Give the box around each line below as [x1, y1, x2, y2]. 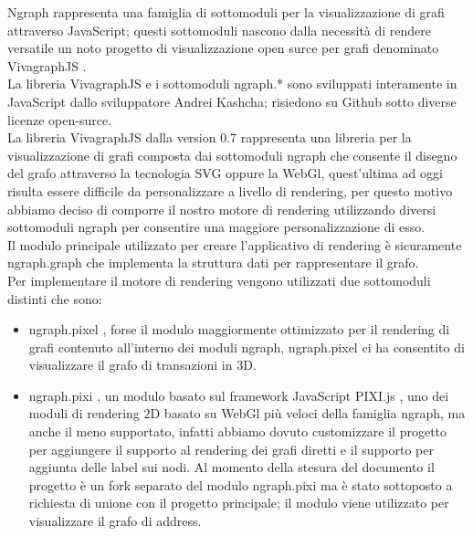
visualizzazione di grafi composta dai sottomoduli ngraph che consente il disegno [7, 145, 457, 164]
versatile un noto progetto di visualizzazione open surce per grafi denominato [7, 38, 439, 58]
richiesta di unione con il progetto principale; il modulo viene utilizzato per [28, 493, 449, 512]
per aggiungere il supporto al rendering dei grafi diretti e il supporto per [28, 439, 434, 458]
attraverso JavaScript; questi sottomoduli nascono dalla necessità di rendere [7, 20, 432, 39]
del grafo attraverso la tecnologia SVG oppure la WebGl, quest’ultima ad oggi [7, 163, 443, 183]
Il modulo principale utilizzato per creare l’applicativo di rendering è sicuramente [7, 235, 462, 254]
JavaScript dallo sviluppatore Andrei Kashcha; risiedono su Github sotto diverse [7, 91, 457, 110]
